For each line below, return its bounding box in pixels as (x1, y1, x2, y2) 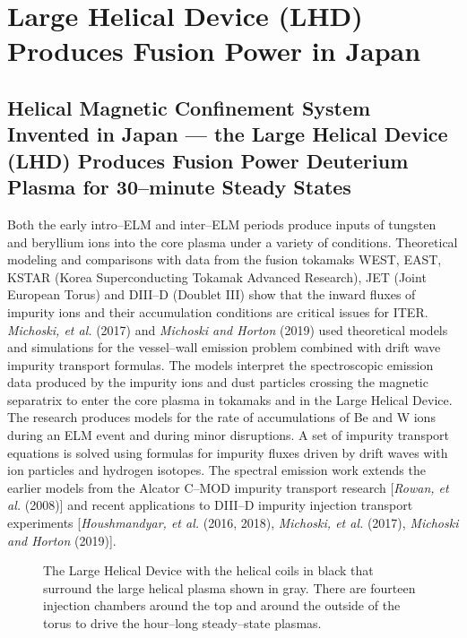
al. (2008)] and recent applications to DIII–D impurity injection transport (7, 496, 413, 514)
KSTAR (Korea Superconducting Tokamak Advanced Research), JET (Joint (7, 267, 427, 286)
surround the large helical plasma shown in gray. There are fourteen (43, 578, 416, 597)
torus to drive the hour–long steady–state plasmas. (43, 614, 322, 632)
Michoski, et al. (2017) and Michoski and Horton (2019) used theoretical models (7, 320, 448, 339)
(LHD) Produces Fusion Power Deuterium (7, 146, 409, 174)
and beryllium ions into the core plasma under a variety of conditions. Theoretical (7, 232, 458, 251)
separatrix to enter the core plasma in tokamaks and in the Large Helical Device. (7, 390, 453, 409)
